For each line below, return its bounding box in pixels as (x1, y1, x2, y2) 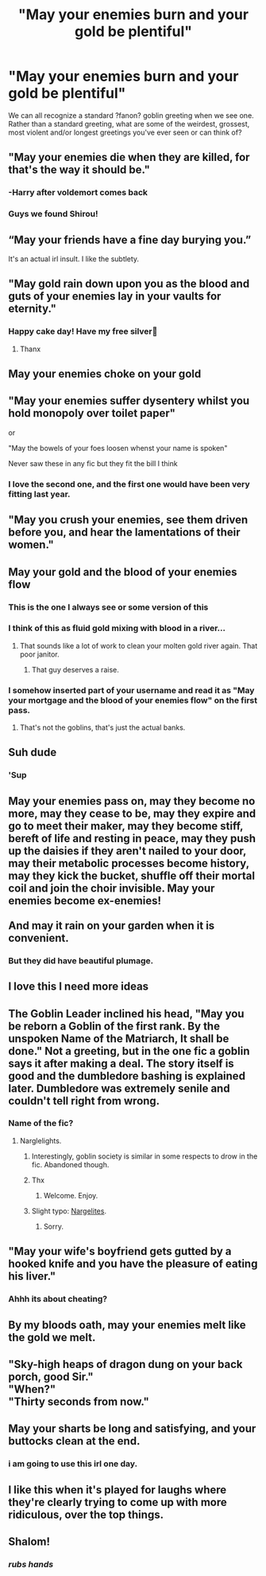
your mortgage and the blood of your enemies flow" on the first (8, 695, 258, 706)
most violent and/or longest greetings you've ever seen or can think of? (8, 127, 242, 137)
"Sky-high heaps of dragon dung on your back (8, 1357, 243, 1371)
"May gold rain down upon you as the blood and (8, 277, 250, 291)
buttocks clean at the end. (8, 1434, 141, 1448)
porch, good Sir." (8, 1370, 94, 1383)
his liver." (8, 1269, 56, 1284)
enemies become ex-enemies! (8, 894, 161, 908)
